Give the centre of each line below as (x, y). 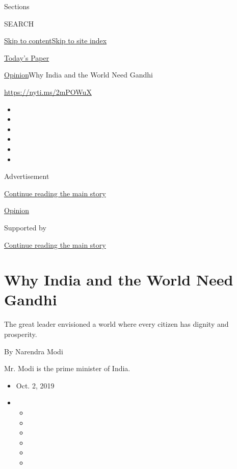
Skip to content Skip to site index (56, 41)
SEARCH (19, 23)
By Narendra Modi (34, 351)
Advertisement (27, 176)
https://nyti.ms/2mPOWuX (48, 92)
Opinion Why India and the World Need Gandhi (78, 75)
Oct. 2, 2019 (35, 385)
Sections (17, 6)
